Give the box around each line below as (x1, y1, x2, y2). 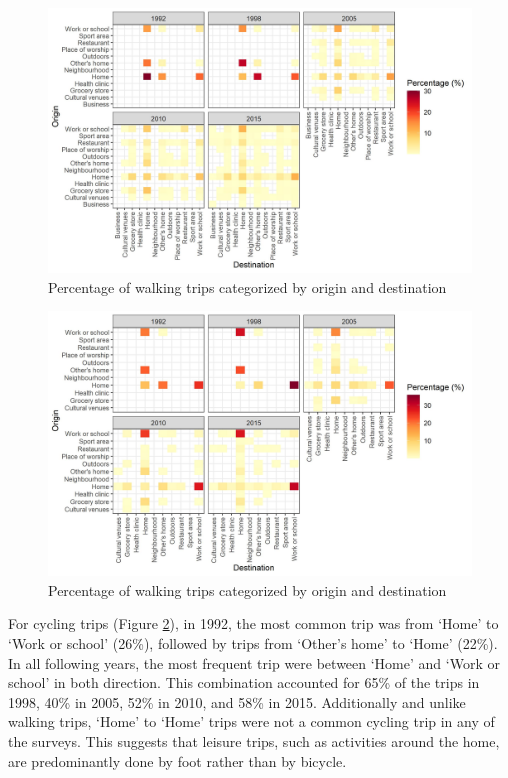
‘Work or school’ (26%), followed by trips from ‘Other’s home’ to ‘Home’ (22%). (8, 632, 498, 653)
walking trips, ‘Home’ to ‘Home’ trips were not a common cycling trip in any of (8, 711, 495, 732)
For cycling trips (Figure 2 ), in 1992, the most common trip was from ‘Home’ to (8, 613, 499, 634)
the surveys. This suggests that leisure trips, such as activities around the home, (8, 730, 500, 751)
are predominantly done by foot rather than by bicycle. (8, 750, 347, 771)
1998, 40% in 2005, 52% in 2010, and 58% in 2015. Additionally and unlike (8, 691, 466, 712)
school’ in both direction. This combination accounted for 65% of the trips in (8, 672, 480, 693)
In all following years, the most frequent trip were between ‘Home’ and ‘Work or (8, 652, 500, 673)
